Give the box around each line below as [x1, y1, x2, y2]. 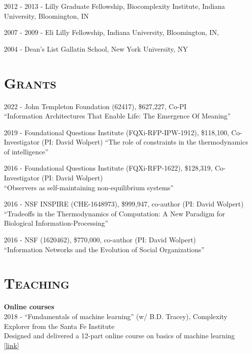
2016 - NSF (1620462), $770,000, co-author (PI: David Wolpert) [4, 235, 196, 245]
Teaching [4, 273, 70, 293]
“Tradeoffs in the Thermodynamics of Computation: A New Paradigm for [4, 208, 225, 218]
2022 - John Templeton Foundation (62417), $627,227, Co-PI [4, 101, 187, 111]
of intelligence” [4, 146, 49, 156]
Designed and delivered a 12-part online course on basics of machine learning [4, 330, 235, 341]
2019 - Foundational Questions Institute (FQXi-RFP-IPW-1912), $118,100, [4, 127, 229, 137]
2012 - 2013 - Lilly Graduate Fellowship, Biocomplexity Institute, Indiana [4, 1, 225, 11]
